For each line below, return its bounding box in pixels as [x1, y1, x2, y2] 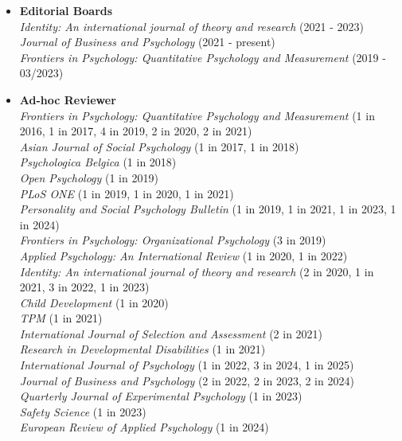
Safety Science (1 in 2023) [19, 403, 146, 420]
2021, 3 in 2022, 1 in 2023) [19, 279, 150, 295]
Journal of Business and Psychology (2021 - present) [19, 33, 275, 50]
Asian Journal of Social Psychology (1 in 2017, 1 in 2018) [19, 138, 299, 154]
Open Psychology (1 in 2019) [19, 169, 158, 185]
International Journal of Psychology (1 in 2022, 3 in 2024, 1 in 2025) [19, 357, 354, 373]
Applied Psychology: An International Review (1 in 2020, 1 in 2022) [19, 247, 348, 263]
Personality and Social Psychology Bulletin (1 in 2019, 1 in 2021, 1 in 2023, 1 [19, 201, 396, 217]
